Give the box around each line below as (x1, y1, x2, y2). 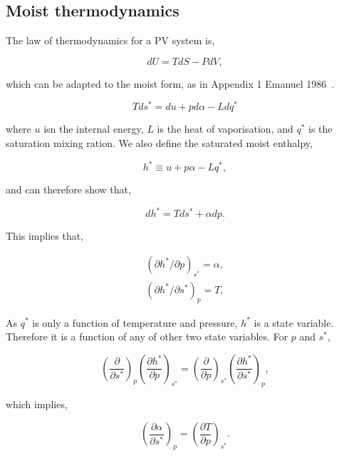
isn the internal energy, (43, 121, 144, 136)
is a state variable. (254, 315, 334, 330)
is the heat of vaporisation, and (157, 121, 293, 136)
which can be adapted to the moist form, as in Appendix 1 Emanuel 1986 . (6, 76, 335, 91)
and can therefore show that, (6, 182, 131, 197)
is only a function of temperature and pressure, (32, 315, 238, 330)
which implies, (6, 397, 68, 412)
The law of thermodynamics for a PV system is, (6, 33, 215, 48)
